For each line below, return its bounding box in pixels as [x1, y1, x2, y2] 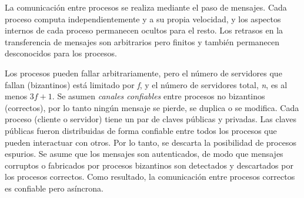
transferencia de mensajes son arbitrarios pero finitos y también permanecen [5, 35, 280, 48]
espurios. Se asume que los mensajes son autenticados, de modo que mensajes [5, 147, 283, 160]
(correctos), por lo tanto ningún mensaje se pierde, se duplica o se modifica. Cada [5, 101, 299, 113]
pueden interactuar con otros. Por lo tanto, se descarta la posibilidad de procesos [5, 136, 296, 148]
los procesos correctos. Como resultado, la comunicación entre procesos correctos [5, 170, 295, 183]
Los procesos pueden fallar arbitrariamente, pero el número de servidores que [5, 66, 282, 79]
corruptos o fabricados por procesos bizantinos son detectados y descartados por [5, 159, 293, 171]
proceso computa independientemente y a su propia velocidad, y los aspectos [5, 12, 281, 25]
